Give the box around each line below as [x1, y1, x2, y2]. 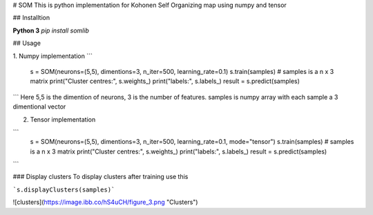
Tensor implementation [30, 115, 96, 124]
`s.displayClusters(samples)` [12, 185, 115, 194]
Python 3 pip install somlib [12, 26, 89, 35]
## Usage [12, 39, 41, 48]
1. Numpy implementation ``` [12, 52, 93, 60]
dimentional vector [12, 102, 66, 111]
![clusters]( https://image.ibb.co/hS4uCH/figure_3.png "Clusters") [12, 198, 198, 207]
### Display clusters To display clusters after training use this [12, 173, 189, 181]
